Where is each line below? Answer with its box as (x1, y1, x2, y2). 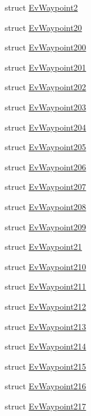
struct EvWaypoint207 (5, 180, 86, 193)
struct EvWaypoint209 (5, 220, 86, 233)
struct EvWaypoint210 (5, 260, 86, 272)
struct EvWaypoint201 (5, 61, 86, 73)
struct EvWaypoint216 (5, 380, 86, 392)
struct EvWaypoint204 (5, 120, 86, 133)
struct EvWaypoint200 (5, 41, 86, 53)
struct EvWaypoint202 (5, 81, 86, 93)
